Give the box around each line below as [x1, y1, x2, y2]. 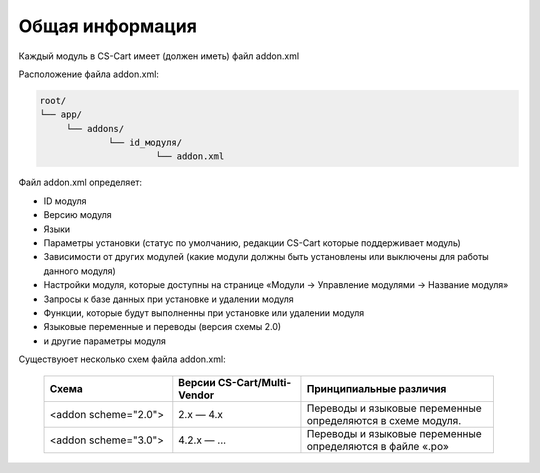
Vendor [178, 388, 215, 402]
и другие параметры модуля [43, 335, 167, 347]
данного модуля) [43, 265, 117, 277]
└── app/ [39, 109, 83, 120]
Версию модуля [43, 209, 112, 221]
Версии [178, 375, 216, 389]
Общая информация [18, 15, 197, 37]
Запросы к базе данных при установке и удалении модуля [43, 293, 294, 305]
